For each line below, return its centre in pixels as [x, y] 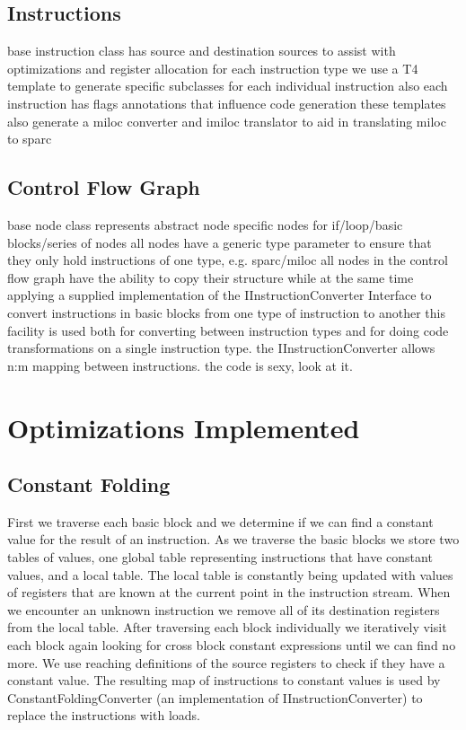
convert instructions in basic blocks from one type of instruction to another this [226, 312]
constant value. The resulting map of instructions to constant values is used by [224, 680]
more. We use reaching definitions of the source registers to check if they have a [226, 662]
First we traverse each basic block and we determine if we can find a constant [220, 521]
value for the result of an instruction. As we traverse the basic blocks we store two [233, 539]
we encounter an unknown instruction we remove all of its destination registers [224, 609]
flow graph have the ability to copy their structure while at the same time [211, 277]
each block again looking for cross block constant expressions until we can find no [232, 645]
